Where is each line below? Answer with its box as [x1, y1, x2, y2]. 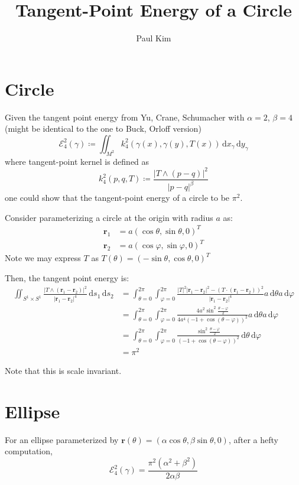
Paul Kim [136, 32, 171, 44]
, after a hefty [228, 433, 278, 445]
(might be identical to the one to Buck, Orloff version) [5, 122, 201, 135]
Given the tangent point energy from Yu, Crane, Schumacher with [5, 110, 245, 123]
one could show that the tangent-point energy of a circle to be [5, 191, 230, 204]
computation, [5, 445, 53, 457]
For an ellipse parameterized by [5, 433, 119, 445]
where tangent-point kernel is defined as [5, 155, 149, 167]
